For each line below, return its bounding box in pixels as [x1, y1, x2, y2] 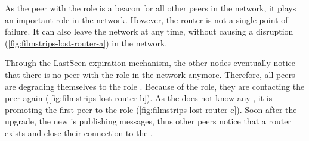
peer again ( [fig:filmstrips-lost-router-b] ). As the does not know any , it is [5, 92, 273, 104]
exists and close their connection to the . [5, 126, 153, 139]
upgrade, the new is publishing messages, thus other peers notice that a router [5, 115, 291, 127]
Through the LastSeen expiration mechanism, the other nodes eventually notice [5, 57, 296, 69]
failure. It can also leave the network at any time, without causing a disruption [5, 25, 293, 37]
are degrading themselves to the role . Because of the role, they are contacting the [5, 80, 305, 92]
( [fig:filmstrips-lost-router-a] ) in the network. [5, 36, 168, 49]
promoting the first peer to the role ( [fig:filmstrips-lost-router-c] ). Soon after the [5, 103, 297, 115]
